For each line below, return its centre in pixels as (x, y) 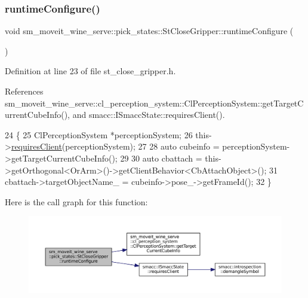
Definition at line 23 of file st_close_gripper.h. (90, 71)
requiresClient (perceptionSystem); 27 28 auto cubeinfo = (115, 146)
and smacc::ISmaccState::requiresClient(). (149, 115)
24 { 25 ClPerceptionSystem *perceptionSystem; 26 (99, 134)
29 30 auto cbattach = (161, 158)
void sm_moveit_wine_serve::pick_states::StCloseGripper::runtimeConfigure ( (149, 31)
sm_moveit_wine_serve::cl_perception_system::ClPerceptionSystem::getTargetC (154, 103)
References (24, 91)
